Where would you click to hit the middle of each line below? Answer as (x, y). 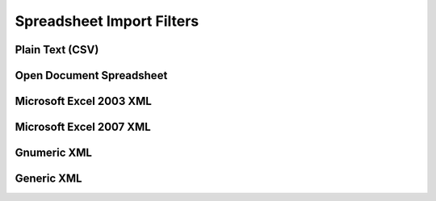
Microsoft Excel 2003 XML (84, 101)
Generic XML (48, 179)
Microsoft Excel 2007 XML (83, 127)
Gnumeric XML (54, 153)
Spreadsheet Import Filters (107, 21)
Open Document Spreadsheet (91, 75)
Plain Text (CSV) (57, 50)
